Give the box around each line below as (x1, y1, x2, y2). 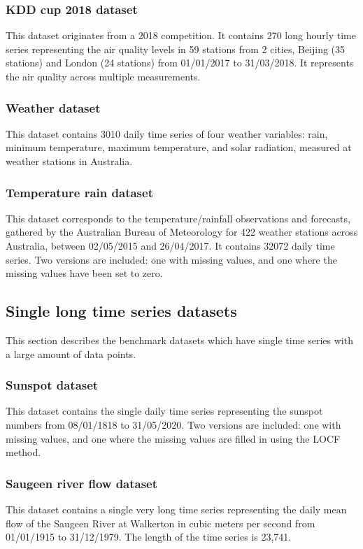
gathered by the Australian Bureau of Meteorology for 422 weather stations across (6, 224, 358, 239)
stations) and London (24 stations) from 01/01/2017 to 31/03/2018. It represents (6, 55, 354, 70)
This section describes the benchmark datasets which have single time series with (6, 332, 353, 347)
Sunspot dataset (6, 376, 99, 394)
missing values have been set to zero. (6, 266, 163, 280)
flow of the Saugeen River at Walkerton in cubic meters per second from (6, 515, 315, 530)
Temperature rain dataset (6, 183, 153, 201)
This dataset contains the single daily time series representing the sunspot (6, 404, 323, 418)
